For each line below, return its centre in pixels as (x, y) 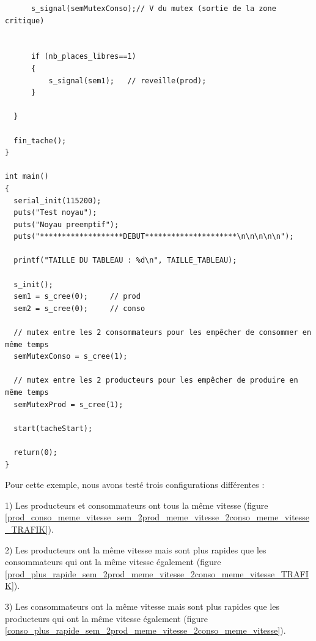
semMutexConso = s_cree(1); (71, 357)
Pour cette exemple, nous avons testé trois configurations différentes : (135, 485)
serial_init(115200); (57, 201)
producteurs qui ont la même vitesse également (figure (107, 618)
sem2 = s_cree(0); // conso (79, 308)
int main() (27, 177)
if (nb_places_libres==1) (83, 57)
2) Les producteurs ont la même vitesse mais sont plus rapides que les (136, 549)
